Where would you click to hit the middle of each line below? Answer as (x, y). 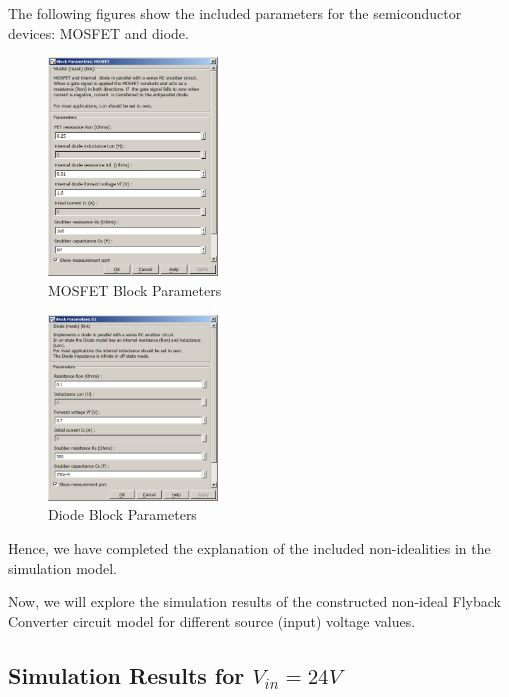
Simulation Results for (126, 674)
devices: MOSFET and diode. (98, 32)
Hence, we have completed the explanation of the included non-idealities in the (249, 548)
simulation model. (62, 567)
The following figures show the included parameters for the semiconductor (235, 13)
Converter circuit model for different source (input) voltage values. (212, 620)
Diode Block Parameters (122, 514)
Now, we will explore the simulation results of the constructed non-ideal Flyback (254, 601)
